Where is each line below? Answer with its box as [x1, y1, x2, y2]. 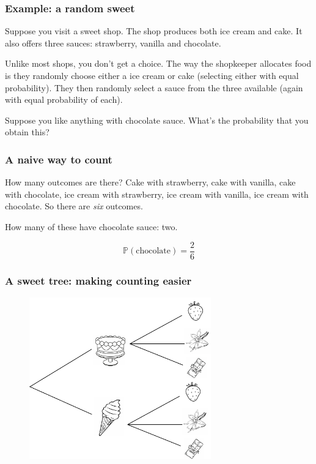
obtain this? [5, 125, 50, 138]
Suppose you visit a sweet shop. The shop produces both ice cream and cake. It [5, 24, 303, 37]
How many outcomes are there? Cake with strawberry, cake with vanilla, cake [5, 176, 296, 189]
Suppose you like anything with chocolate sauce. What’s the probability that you [5, 113, 309, 126]
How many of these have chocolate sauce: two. [5, 220, 178, 233]
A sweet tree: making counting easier [5, 272, 192, 288]
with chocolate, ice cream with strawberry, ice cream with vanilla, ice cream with [5, 187, 309, 200]
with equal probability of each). [5, 93, 123, 106]
